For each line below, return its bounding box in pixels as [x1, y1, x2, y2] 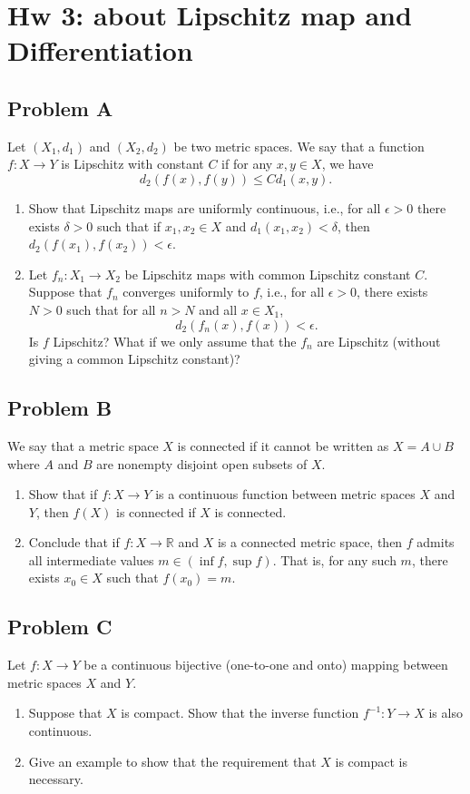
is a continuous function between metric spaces [155, 485, 416, 504]
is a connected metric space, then [217, 533, 403, 552]
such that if [96, 216, 162, 235]
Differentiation [7, 32, 193, 69]
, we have [321, 154, 374, 173]
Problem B [7, 394, 113, 422]
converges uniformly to [122, 282, 250, 301]
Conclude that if [28, 533, 120, 552]
